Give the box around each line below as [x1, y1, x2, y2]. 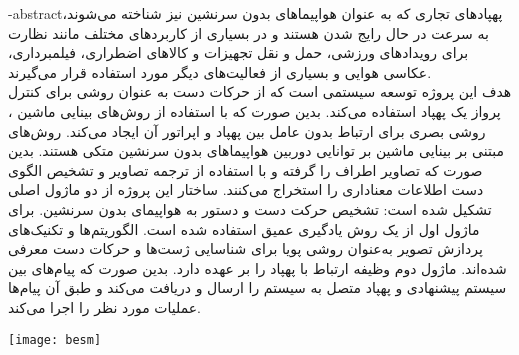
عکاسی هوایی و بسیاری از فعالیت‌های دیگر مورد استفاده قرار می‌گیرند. [8, 61, 432, 82]
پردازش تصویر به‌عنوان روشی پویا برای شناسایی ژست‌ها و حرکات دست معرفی [8, 238, 483, 259]
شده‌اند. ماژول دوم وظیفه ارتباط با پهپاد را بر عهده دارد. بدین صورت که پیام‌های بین [8, 257, 507, 278]
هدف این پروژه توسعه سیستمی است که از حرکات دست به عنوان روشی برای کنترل [8, 81, 512, 102]
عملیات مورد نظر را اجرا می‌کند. [8, 296, 202, 317]
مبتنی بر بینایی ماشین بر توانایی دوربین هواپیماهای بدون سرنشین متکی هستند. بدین [8, 140, 504, 161]
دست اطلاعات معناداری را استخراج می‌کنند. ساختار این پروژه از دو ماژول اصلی [8, 179, 484, 200]
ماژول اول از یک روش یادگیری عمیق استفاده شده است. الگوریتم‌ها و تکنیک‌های [8, 218, 480, 239]
